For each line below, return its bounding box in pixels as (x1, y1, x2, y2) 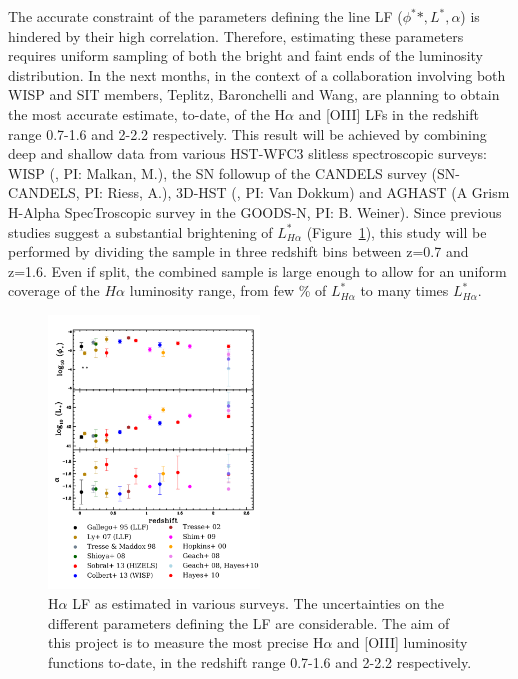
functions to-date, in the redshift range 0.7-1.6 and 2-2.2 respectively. (48, 651, 472, 672)
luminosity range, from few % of (129, 280, 327, 301)
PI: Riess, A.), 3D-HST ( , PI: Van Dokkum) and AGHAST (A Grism (84, 182, 510, 203)
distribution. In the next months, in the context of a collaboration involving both (8, 64, 506, 85)
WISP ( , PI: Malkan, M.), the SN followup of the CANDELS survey (8, 162, 427, 183)
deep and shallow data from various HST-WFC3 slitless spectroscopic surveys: (8, 143, 487, 164)
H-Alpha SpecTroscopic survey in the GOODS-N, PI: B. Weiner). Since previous (8, 201, 502, 222)
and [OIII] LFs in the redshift (298, 103, 479, 124)
